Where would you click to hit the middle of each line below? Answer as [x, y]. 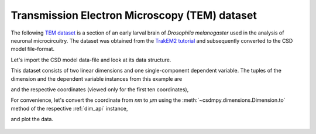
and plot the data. [32, 119]
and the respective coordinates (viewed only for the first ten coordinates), [100, 89]
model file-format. [33, 49]
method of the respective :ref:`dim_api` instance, [69, 108]
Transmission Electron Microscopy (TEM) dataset [134, 15]
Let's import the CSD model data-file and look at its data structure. [91, 60]
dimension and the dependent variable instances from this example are [97, 78]
